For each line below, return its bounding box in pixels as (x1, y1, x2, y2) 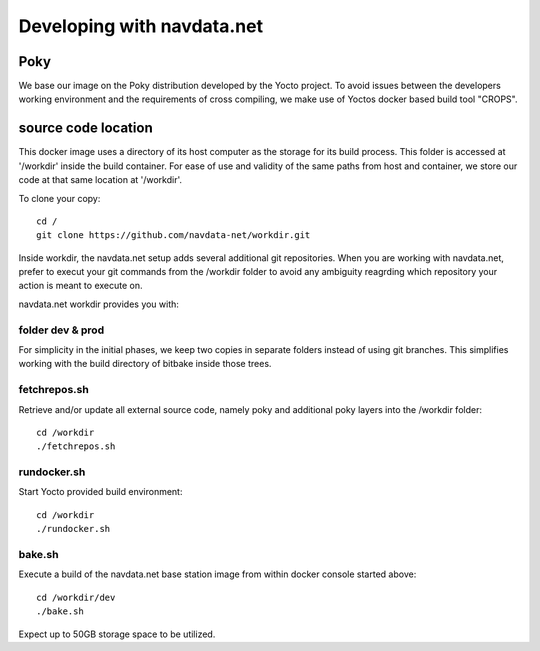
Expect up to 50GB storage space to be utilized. (18, 628, 216, 640)
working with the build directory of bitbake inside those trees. (18, 358, 272, 370)
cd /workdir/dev (36, 591, 116, 603)
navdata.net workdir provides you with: (18, 298, 180, 310)
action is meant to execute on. (18, 280, 143, 292)
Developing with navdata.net (18, 15, 264, 37)
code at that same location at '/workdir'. (18, 174, 183, 186)
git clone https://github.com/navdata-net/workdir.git (36, 230, 311, 241)
